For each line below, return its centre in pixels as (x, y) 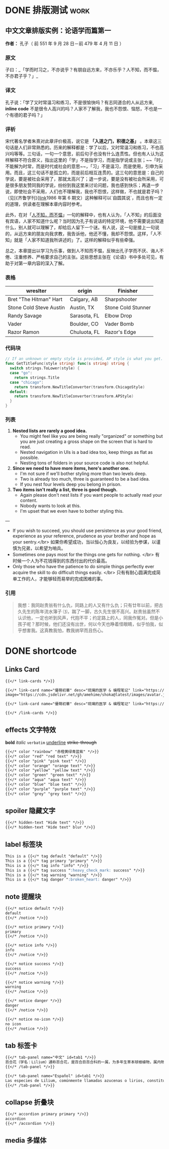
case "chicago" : (27, 382)
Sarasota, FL (84, 316)
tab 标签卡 (21, 1045)
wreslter (36, 291)
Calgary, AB (84, 299)
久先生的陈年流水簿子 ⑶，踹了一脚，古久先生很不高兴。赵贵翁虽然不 (89, 611)
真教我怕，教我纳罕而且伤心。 (75, 630)
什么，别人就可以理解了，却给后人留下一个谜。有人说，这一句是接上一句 (80, 227)
